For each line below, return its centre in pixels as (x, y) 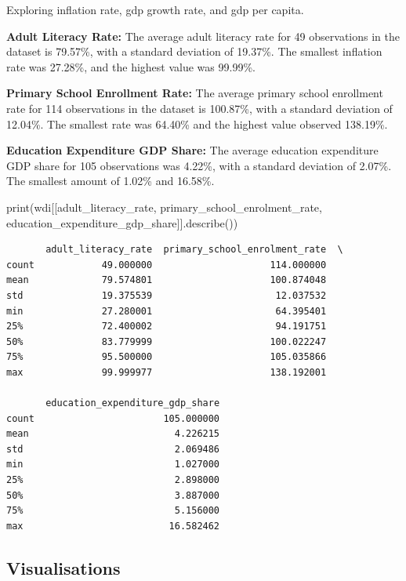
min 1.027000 (113, 465)
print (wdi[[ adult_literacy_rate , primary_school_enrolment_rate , (164, 207)
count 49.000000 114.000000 (167, 265)
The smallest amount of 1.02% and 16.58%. (111, 181)
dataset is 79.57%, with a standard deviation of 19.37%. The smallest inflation (194, 51)
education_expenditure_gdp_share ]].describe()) (122, 222)
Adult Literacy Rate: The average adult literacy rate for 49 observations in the (203, 36)
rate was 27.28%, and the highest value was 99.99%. (131, 66)
